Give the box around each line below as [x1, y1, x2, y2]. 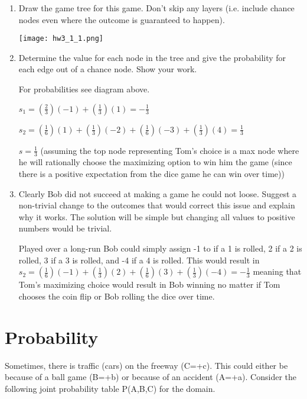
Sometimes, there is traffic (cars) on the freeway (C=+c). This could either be [5, 359, 288, 371]
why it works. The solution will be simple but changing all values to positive [18, 210, 295, 223]
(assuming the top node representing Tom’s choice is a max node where [40, 144, 299, 156]
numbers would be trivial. [18, 222, 112, 234]
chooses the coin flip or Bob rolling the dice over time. [18, 289, 215, 302]
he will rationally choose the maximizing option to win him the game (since [18, 156, 292, 168]
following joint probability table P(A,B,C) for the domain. [5, 382, 215, 394]
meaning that [253, 265, 302, 278]
